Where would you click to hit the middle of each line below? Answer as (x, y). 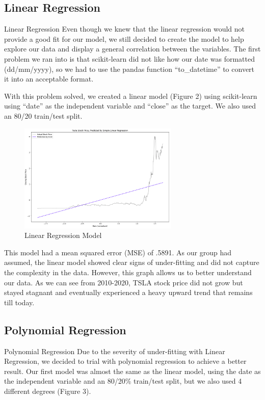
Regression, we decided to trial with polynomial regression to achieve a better (125, 361)
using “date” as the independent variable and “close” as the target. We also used (130, 106)
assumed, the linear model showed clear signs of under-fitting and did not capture (132, 262)
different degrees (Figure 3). (48, 391)
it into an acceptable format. (49, 79)
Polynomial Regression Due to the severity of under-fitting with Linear (115, 351)
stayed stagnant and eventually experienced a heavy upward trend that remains (128, 292)
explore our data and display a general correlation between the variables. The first (132, 49)
